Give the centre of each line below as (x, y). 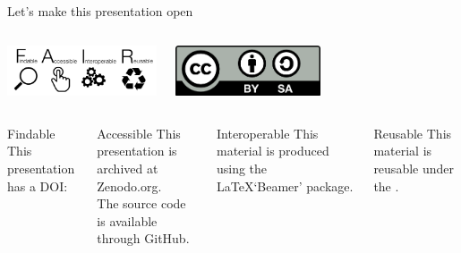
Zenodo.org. (129, 186)
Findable (31, 133)
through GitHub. (143, 238)
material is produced (273, 151)
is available (127, 220)
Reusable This (413, 133)
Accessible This (139, 133)
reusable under (414, 169)
